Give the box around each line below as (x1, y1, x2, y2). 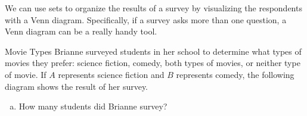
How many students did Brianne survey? (18, 100, 168, 112)
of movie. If (5, 68, 46, 80)
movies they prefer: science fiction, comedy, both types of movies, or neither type (5, 57, 300, 69)
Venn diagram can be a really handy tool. (5, 25, 157, 37)
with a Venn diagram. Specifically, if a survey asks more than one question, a (5, 13, 287, 26)
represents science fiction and (58, 68, 165, 80)
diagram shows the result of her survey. (5, 80, 148, 92)
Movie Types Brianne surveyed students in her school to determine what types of (5, 45, 302, 57)
